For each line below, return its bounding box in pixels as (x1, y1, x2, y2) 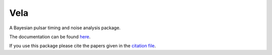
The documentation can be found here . (9, 34, 91, 40)
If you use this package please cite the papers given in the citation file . (9, 43, 156, 49)
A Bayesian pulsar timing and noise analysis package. (9, 25, 121, 31)
